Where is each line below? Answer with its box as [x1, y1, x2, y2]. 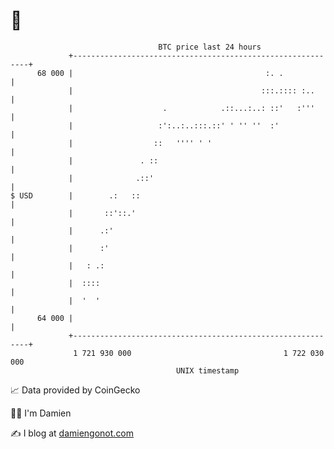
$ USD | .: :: [10, 190, 141, 201]
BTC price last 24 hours [158, 42, 262, 52]
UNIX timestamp [175, 365, 240, 376]
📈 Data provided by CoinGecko [10, 384, 141, 396]
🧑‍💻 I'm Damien [10, 407, 72, 419]
